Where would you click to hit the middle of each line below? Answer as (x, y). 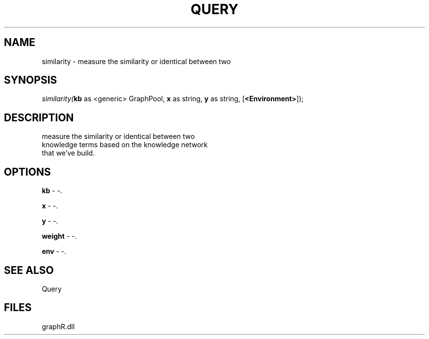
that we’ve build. (68, 153)
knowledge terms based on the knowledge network (125, 145)
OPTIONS (27, 172)
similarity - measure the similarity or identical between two (136, 61)
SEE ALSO (29, 270)
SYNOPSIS (31, 80)
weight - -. (59, 236)
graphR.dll (58, 326)
